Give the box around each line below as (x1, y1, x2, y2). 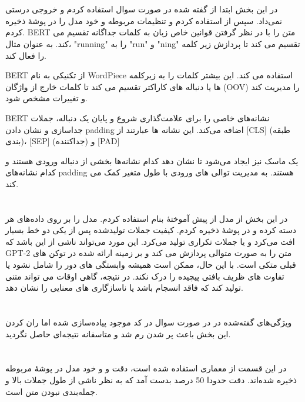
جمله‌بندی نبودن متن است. (5, 385, 98, 397)
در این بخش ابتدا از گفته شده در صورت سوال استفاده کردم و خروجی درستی (5, 3, 278, 15)
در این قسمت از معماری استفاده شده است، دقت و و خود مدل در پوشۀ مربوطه (5, 362, 287, 374)
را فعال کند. (5, 49, 47, 61)
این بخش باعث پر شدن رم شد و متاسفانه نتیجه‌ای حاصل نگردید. (5, 327, 231, 340)
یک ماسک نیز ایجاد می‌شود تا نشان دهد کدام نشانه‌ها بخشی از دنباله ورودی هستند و (5, 154, 299, 167)
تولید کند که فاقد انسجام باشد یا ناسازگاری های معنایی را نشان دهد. (5, 281, 243, 294)
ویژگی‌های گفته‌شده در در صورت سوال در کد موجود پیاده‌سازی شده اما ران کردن (5, 316, 292, 328)
